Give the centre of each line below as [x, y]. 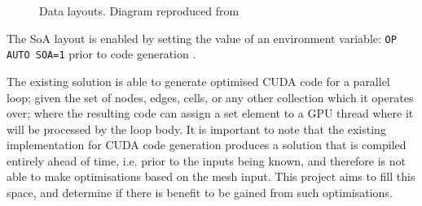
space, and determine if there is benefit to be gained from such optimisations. [200, 193]
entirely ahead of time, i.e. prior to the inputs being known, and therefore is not [206, 160]
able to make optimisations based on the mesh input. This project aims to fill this [211, 176]
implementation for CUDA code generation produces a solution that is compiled [207, 145]
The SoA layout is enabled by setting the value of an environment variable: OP [202, 38]
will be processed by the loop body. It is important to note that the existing [196, 129]
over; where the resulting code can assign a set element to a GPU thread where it [210, 113]
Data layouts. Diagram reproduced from [139, 11]
